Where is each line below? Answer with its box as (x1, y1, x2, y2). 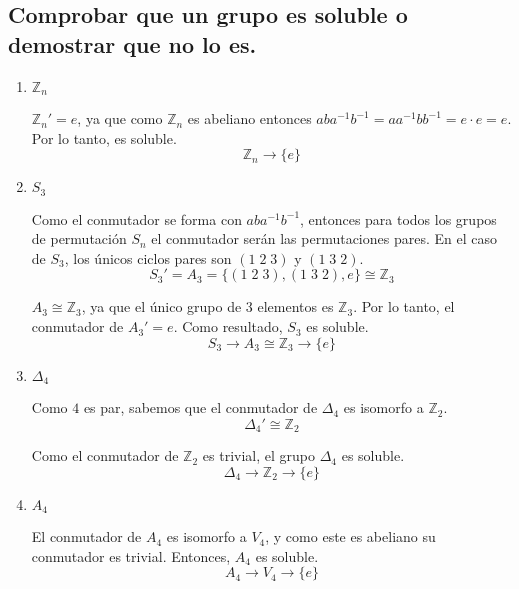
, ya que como (77, 108, 163, 129)
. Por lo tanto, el (353, 296, 455, 317)
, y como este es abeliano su (265, 526, 436, 547)
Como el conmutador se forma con (31, 208, 242, 229)
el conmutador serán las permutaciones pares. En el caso (151, 228, 497, 249)
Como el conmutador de (31, 445, 179, 466)
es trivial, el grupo (202, 445, 315, 466)
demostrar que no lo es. (8, 28, 257, 59)
